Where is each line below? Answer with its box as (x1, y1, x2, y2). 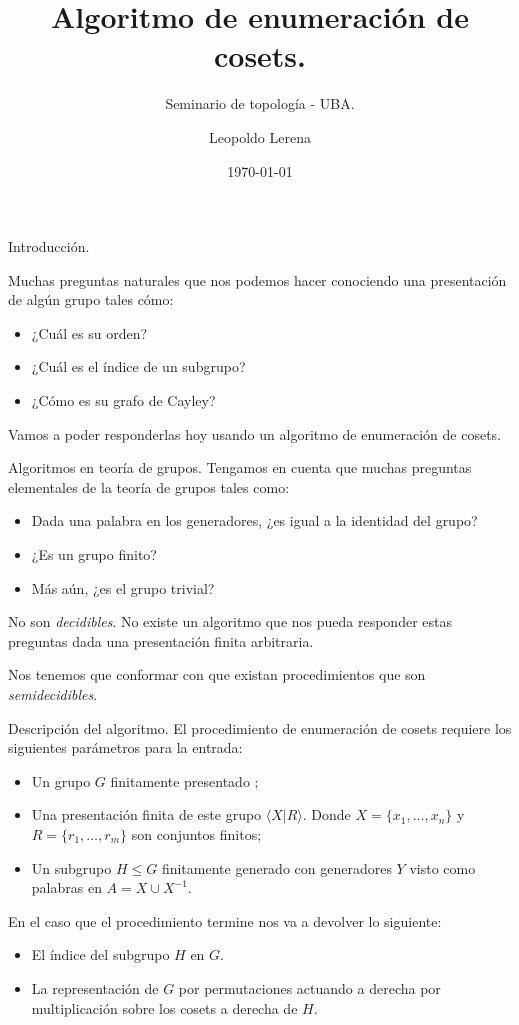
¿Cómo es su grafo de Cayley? (31, 390, 216, 411)
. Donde (302, 804, 351, 825)
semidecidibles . (8, 684, 98, 704)
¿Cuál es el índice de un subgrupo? (31, 356, 246, 377)
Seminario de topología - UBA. (165, 93, 355, 114)
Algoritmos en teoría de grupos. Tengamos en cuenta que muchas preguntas (8, 457, 472, 478)
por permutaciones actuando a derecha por (178, 977, 441, 998)
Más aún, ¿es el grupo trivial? (31, 577, 215, 598)
